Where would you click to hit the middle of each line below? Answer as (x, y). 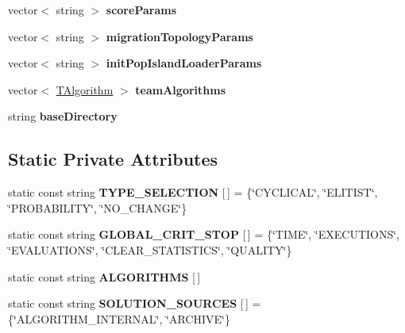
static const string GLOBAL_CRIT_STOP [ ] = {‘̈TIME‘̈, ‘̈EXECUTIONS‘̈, (204, 234)
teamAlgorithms (181, 89)
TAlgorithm (85, 89)
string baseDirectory (63, 116)
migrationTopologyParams (179, 36)
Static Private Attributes (113, 159)
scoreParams (141, 10)
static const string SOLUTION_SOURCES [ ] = (135, 303)
